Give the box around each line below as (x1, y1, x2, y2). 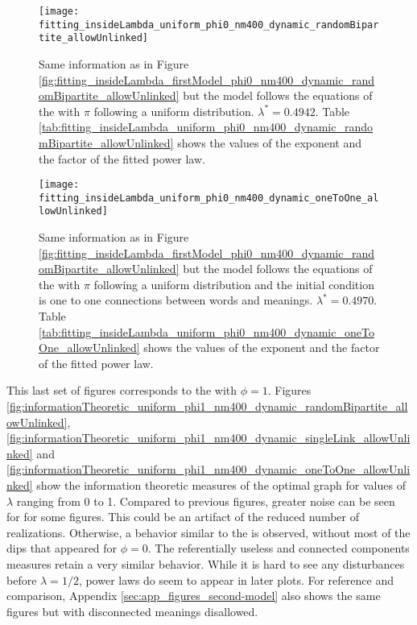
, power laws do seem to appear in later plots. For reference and (78, 571, 394, 588)
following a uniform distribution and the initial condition (93, 275, 374, 292)
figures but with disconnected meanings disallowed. (6, 602, 258, 619)
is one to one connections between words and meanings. (39, 292, 313, 308)
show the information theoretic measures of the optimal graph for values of (36, 477, 406, 493)
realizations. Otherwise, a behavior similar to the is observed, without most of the (6, 524, 411, 540)
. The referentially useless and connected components (147, 540, 410, 557)
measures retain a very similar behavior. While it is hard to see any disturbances (6, 555, 405, 572)
